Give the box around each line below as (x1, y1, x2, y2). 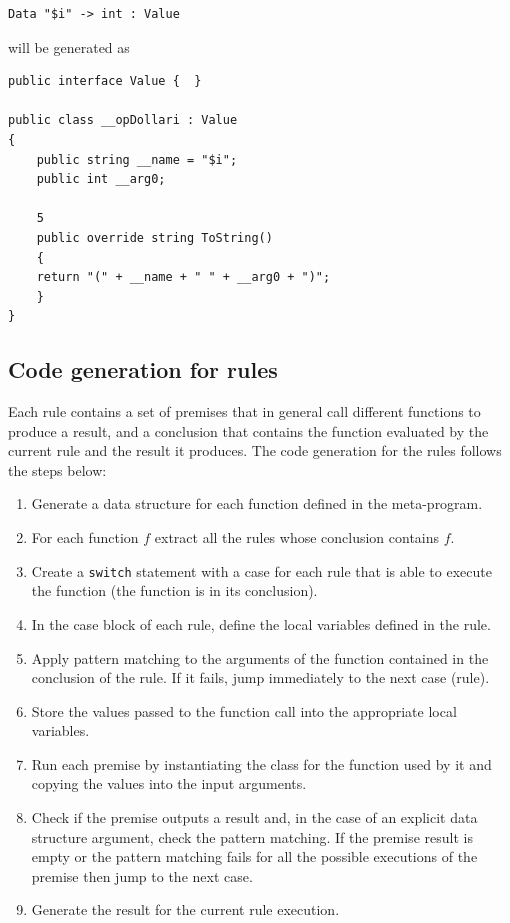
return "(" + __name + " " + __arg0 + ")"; (36, 270, 331, 285)
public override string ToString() (36, 230, 273, 245)
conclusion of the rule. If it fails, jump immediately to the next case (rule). (31, 667, 490, 688)
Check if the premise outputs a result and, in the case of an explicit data (31, 807, 478, 828)
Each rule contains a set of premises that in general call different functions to (8, 401, 481, 422)
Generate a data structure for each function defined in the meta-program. (31, 493, 483, 514)
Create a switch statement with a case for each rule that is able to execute (31, 560, 492, 581)
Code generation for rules (8, 354, 278, 385)
